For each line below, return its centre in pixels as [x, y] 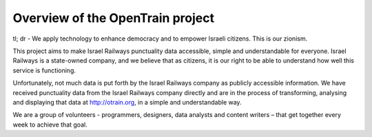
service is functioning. [44, 70]
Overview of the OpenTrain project [114, 18]
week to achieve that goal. [50, 125]
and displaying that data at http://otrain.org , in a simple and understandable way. [127, 102]
